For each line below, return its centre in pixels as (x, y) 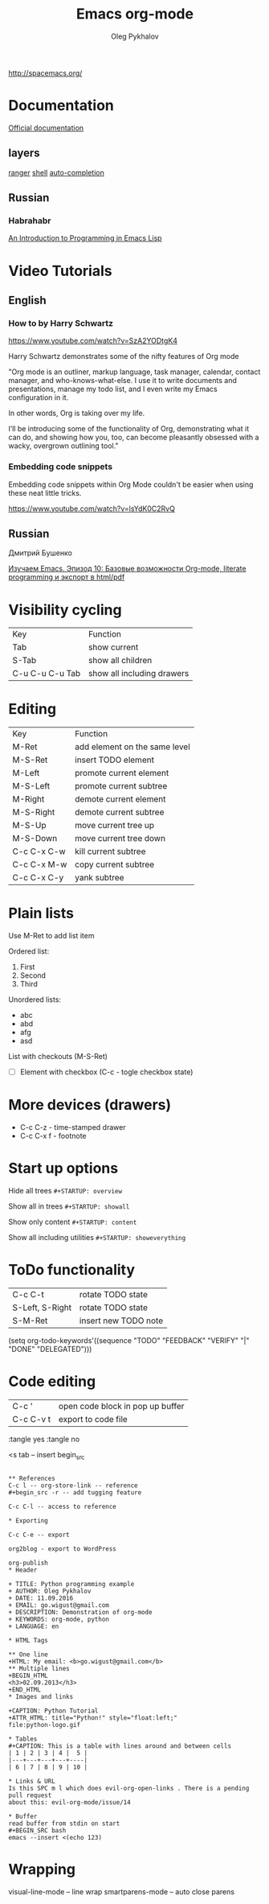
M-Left (26, 773)
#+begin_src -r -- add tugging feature (75, 1492)
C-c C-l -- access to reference (62, 1506)
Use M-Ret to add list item (51, 936)
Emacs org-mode (135, 14)
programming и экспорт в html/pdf (67, 577)
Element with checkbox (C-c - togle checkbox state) (106, 1072)
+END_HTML (25, 1690)
